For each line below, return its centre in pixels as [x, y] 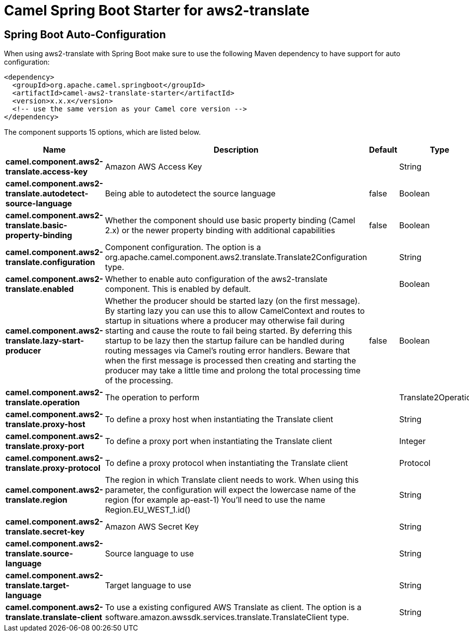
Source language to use [150, 554]
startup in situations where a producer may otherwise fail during [225, 321]
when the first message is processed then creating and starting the [231, 361]
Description [236, 150]
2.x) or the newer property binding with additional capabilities [220, 230]
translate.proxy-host [45, 424]
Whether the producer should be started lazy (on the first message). [233, 301]
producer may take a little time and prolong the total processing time [233, 371]
